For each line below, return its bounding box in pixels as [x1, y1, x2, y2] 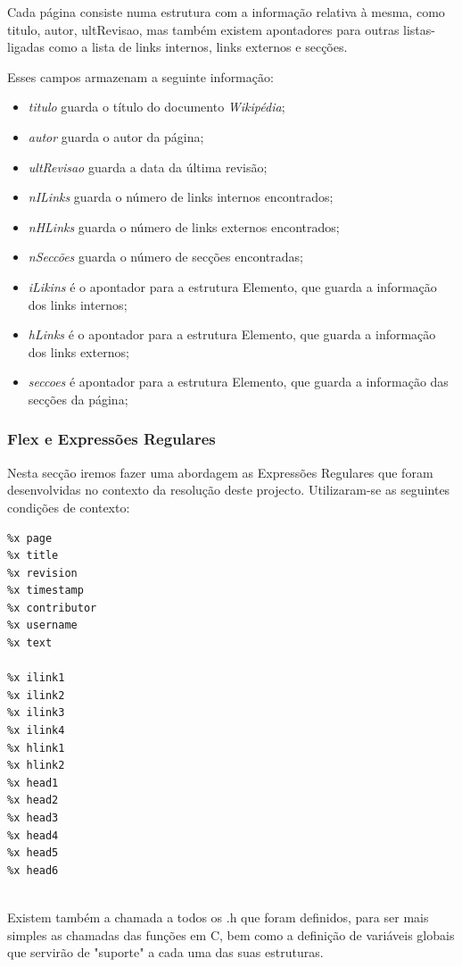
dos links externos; [28, 342, 129, 361]
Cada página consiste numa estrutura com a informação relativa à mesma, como [7, 3, 445, 21]
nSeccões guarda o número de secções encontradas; [28, 247, 303, 266]
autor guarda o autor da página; [28, 127, 204, 146]
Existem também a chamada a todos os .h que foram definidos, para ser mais [7, 907, 429, 926]
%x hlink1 [7, 741, 65, 754]
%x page [7, 531, 53, 545]
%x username [7, 619, 78, 632]
